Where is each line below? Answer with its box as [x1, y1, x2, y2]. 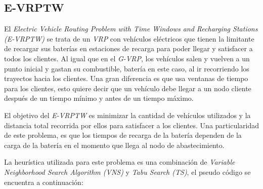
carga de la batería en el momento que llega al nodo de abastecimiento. [4, 139, 225, 150]
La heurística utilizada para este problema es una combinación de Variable [4, 157, 235, 167]
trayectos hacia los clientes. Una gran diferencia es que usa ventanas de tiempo [4, 73, 248, 84]
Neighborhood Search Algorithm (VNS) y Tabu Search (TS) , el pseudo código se [4, 166, 251, 177]
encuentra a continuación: [4, 176, 83, 187]
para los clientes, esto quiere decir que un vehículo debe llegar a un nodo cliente [4, 83, 251, 93]
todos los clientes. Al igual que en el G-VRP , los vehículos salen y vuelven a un [4, 53, 250, 63]
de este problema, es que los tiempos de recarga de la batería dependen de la [4, 130, 242, 140]
